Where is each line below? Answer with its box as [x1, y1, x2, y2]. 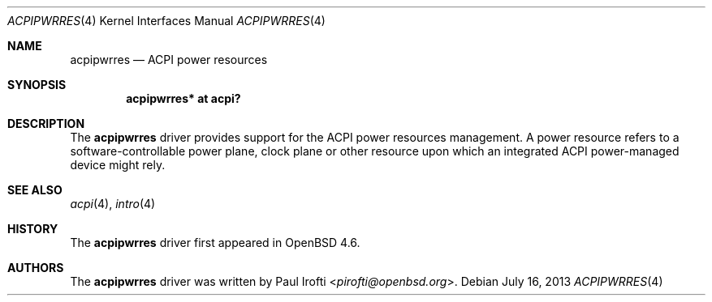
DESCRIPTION [7, 117, 85, 130]
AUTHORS [7, 261, 64, 274]
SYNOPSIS [7, 78, 67, 91]
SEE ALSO [7, 183, 63, 197]
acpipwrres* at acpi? [126, 91, 241, 105]
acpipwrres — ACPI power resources [70, 53, 268, 66]
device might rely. [70, 158, 166, 172]
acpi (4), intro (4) [70, 197, 156, 211]
